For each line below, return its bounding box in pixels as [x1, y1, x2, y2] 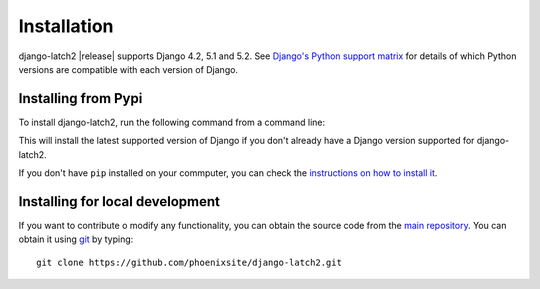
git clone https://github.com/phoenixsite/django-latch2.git [36, 256, 342, 268]
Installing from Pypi [18, 90, 143, 107]
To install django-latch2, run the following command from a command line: [18, 116, 325, 128]
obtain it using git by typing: [18, 233, 134, 245]
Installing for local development [18, 193, 220, 210]
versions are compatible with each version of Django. [18, 63, 239, 75]
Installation [18, 15, 114, 37]
